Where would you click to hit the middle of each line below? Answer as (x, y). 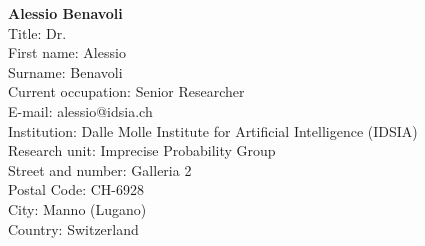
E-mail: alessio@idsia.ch (80, 110)
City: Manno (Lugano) (77, 208)
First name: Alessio (67, 52)
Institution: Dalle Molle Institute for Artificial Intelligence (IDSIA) (213, 130)
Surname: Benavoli (65, 71)
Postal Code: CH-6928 (76, 189)
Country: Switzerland (73, 228)
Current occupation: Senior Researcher (126, 91)
